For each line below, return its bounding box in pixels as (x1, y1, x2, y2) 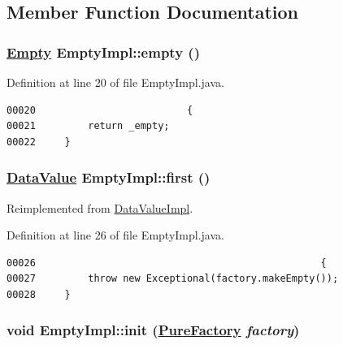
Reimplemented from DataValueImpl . (7, 199, 193, 216)
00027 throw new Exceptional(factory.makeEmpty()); (7, 273, 339, 285)
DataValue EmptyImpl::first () (7, 167, 211, 188)
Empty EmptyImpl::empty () (7, 41, 200, 62)
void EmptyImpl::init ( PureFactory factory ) (7, 320, 300, 340)
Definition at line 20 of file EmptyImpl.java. (7, 74, 224, 90)
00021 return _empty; (7, 120, 170, 132)
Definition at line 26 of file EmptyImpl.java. (7, 226, 224, 244)
